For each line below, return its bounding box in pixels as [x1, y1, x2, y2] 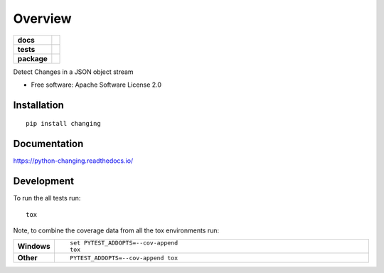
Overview [13, 11, 72, 26]
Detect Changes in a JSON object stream [13, 68, 134, 76]
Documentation [13, 138, 84, 150]
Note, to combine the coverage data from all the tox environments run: [13, 226, 220, 235]
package [17, 53, 48, 63]
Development [13, 175, 75, 188]
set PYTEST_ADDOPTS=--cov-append [70, 239, 178, 247]
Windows [17, 242, 50, 252]
